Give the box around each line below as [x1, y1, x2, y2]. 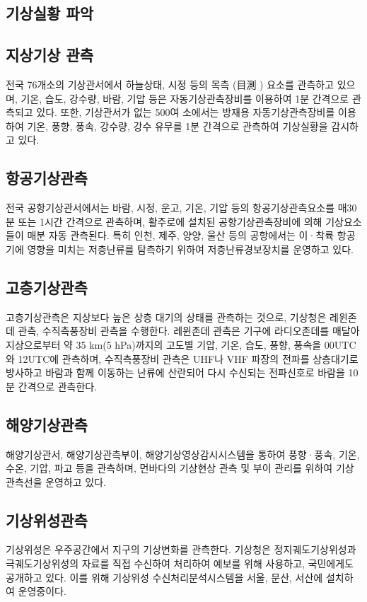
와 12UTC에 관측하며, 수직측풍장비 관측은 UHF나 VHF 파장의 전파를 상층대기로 [6, 351, 359, 366]
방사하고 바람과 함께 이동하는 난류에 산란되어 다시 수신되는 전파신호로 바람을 [6, 365, 345, 380]
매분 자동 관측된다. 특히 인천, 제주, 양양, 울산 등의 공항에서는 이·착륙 [27, 228, 334, 243]
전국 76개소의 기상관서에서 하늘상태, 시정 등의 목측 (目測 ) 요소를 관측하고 [6, 76, 334, 91]
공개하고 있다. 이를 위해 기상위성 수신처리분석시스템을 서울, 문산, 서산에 [6, 569, 323, 584]
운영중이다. [18, 584, 66, 598]
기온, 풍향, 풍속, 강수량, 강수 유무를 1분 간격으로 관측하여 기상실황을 [27, 118, 328, 133]
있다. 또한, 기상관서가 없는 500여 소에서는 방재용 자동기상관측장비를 [36, 105, 335, 120]
